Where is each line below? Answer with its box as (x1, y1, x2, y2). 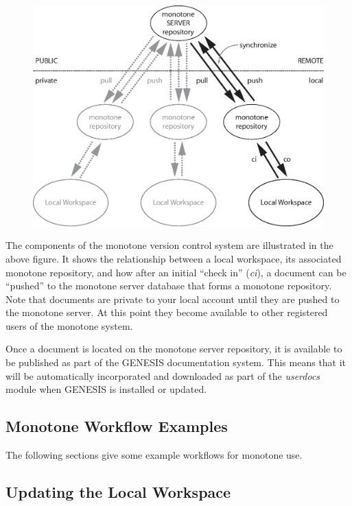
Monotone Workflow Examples (5, 415, 228, 437)
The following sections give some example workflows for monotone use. (5, 448, 303, 462)
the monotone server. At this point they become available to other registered (5, 305, 328, 320)
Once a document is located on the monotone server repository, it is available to (5, 341, 342, 356)
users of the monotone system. (5, 318, 133, 333)
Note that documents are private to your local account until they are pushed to (5, 291, 340, 306)
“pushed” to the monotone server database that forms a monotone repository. (5, 278, 332, 293)
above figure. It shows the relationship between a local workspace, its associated (5, 251, 342, 265)
